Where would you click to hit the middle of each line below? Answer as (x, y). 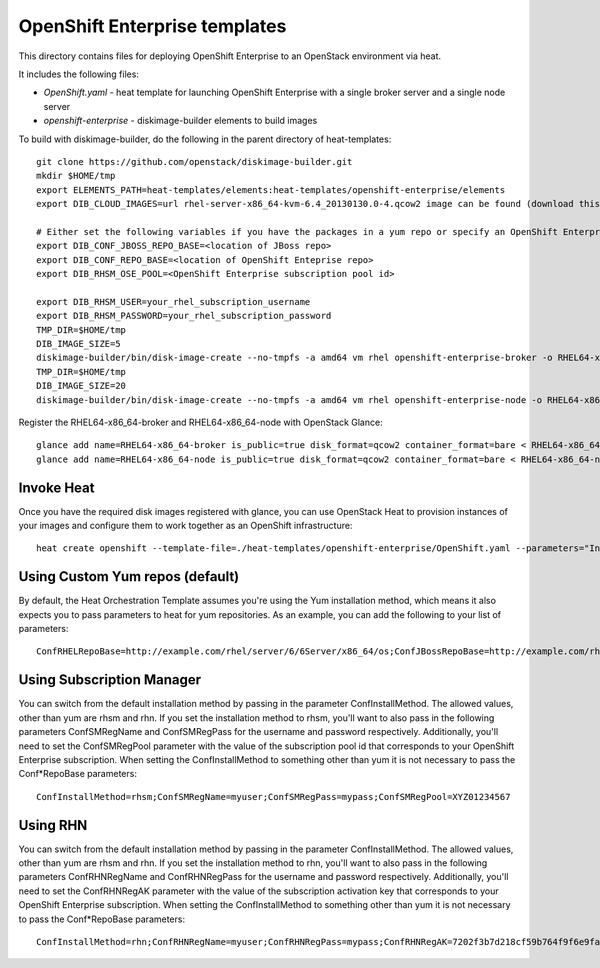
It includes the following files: (79, 74)
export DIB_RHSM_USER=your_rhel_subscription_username (173, 301)
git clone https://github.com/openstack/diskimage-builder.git (194, 161)
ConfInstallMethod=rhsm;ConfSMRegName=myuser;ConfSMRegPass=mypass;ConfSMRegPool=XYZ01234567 (273, 796)
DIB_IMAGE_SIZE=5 (78, 343)
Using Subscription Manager (110, 680)
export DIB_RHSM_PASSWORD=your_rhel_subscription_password (184, 316)
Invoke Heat (56, 487)
